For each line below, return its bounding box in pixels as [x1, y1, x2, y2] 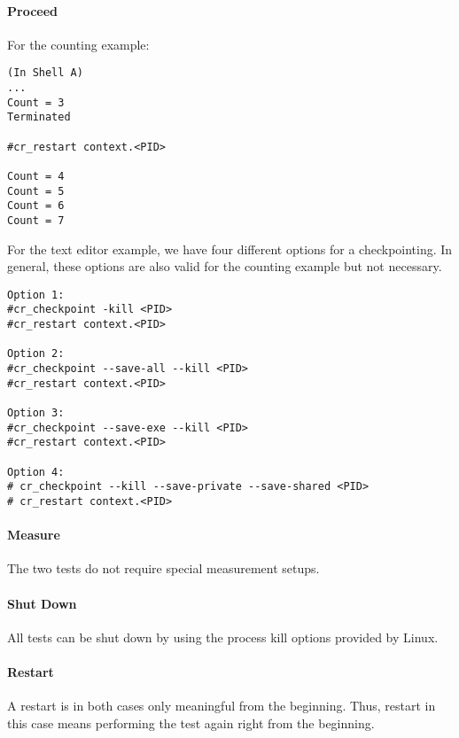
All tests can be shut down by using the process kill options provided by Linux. [7, 627, 439, 646]
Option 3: [7, 407, 65, 420]
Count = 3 [7, 96, 65, 109]
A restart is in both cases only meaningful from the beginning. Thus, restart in [7, 696, 436, 715]
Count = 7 [7, 214, 65, 227]
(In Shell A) [7, 66, 83, 80]
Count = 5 [7, 184, 65, 198]
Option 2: [7, 347, 65, 361]
